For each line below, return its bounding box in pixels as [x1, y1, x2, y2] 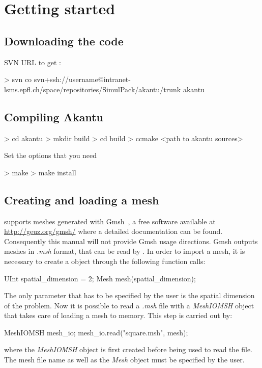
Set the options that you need [4, 150, 97, 161]
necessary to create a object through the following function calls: [4, 255, 206, 266]
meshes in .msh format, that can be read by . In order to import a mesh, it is [4, 246, 245, 256]
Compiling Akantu [4, 109, 103, 124]
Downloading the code [4, 33, 124, 48]
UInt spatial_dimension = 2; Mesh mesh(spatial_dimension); [4, 273, 196, 283]
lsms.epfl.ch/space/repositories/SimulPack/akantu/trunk [4, 84, 181, 94]
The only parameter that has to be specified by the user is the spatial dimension [4, 290, 255, 301]
